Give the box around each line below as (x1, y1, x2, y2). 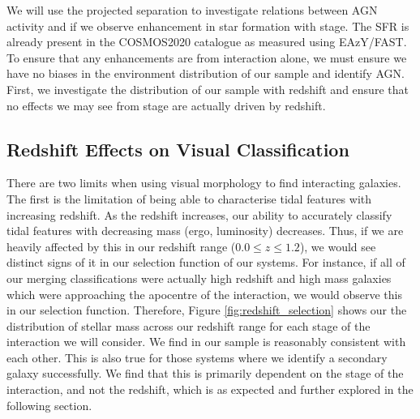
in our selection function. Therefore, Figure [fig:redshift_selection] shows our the (6, 301, 407, 319)
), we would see (299, 237, 376, 254)
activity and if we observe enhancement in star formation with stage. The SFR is (6, 17, 409, 34)
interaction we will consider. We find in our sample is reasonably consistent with (6, 333, 406, 350)
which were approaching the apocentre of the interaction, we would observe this (6, 285, 402, 302)
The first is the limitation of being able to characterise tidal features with (6, 190, 372, 207)
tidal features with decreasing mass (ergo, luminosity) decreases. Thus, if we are (6, 222, 404, 239)
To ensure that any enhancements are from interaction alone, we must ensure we (6, 49, 407, 66)
